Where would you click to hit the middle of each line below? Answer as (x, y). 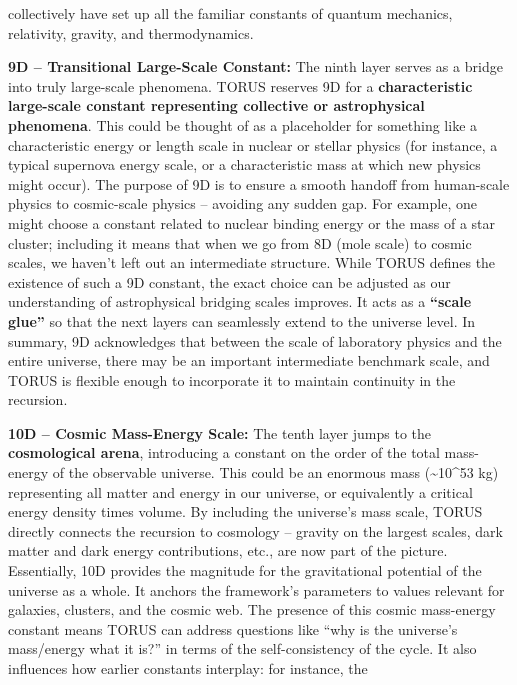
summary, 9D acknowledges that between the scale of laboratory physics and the (255, 340)
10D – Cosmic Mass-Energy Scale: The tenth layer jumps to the (220, 432)
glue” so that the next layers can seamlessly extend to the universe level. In (242, 320)
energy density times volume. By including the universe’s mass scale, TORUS (245, 511)
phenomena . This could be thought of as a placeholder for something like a (243, 124)
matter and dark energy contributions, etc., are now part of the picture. (228, 550)
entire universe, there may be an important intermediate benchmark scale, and (249, 360)
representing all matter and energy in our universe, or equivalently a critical (240, 491)
